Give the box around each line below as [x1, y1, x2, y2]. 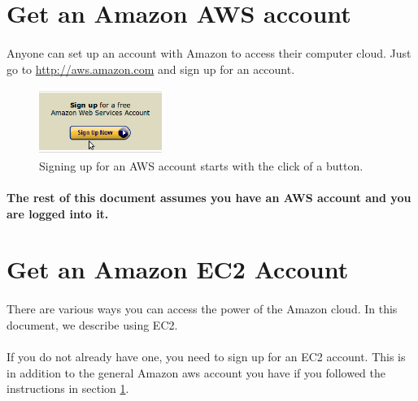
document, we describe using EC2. [7, 316, 178, 333]
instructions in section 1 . [7, 380, 129, 397]
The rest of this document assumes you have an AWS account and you [7, 189, 411, 206]
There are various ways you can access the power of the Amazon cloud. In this [7, 300, 398, 317]
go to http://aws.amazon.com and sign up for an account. [7, 60, 295, 77]
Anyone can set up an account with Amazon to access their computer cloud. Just [7, 44, 411, 61]
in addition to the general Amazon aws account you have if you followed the [7, 364, 385, 381]
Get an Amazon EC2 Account [7, 252, 349, 286]
